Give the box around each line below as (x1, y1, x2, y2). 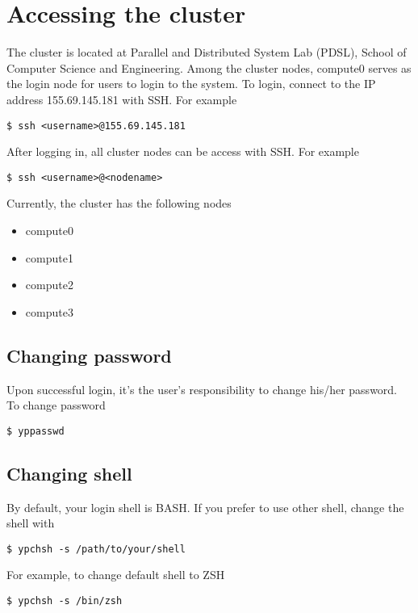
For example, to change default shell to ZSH (6, 566, 225, 583)
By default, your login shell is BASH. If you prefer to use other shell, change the (6, 498, 404, 515)
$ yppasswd (6, 425, 65, 437)
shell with (6, 514, 55, 531)
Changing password (6, 342, 172, 367)
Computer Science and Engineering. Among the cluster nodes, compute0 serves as (6, 59, 412, 76)
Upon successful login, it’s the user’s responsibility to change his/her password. (6, 380, 398, 397)
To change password (6, 397, 106, 414)
